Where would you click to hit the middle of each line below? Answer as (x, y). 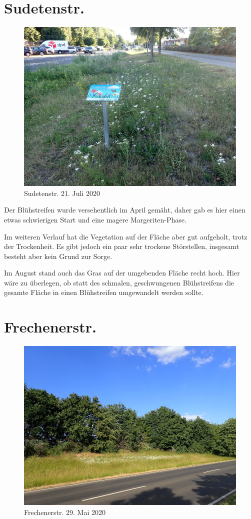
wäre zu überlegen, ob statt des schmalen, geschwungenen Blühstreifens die (119, 282)
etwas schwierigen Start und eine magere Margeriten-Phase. (95, 219)
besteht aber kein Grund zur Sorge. (58, 256)
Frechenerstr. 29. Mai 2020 (65, 512)
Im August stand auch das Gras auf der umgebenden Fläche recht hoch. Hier (122, 273)
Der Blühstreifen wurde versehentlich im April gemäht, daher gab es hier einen (125, 210)
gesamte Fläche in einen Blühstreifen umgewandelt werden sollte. (104, 292)
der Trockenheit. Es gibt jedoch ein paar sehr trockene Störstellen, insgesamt (122, 246)
